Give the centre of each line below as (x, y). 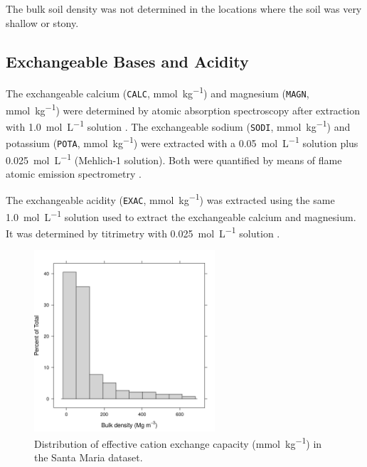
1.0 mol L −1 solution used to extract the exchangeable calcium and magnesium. (181, 215)
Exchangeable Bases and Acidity (127, 61)
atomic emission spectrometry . (74, 173)
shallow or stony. (42, 22)
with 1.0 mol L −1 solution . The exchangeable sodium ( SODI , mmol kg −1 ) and (178, 125)
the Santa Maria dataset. (89, 457)
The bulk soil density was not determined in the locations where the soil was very (184, 9)
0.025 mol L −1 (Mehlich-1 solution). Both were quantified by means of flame (174, 159)
